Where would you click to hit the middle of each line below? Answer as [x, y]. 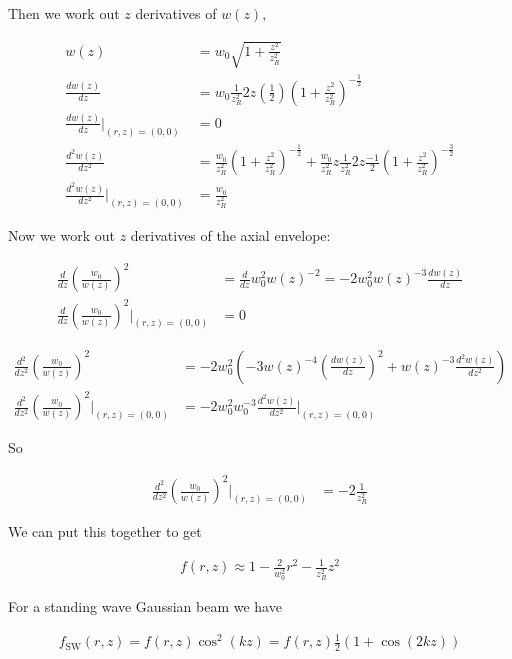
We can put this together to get [105, 531]
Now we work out [61, 234]
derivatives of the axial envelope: [230, 234]
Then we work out [64, 13]
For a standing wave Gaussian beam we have [145, 606]
